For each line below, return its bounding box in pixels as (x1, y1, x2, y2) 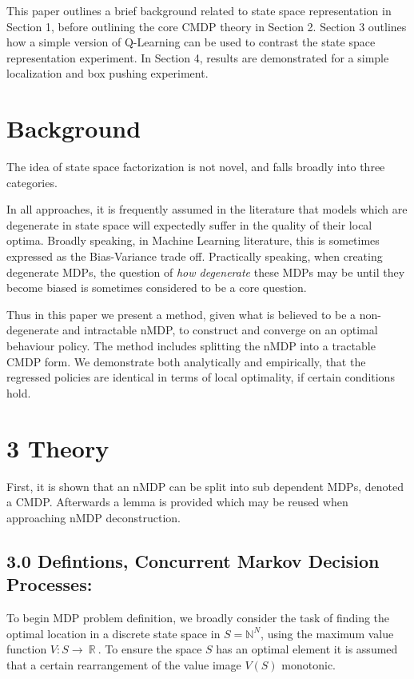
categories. (6, 174, 58, 190)
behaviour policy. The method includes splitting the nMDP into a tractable (6, 338, 376, 354)
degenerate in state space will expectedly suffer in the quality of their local (6, 216, 372, 233)
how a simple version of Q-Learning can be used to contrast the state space (6, 34, 376, 50)
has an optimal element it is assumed (216, 641, 398, 657)
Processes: (6, 572, 93, 597)
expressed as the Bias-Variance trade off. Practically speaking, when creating (6, 248, 383, 265)
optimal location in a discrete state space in (6, 625, 221, 641)
